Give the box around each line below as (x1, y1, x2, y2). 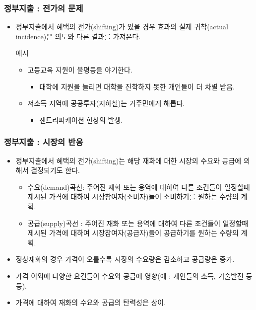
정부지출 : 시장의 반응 (4, 136, 83, 148)
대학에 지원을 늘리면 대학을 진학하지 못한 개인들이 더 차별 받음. (39, 81, 235, 91)
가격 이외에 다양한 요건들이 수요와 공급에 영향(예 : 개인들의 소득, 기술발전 (15, 270, 244, 281)
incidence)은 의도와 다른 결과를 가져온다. (15, 31, 141, 41)
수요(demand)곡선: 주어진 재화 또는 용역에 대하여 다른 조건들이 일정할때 (27, 181, 250, 192)
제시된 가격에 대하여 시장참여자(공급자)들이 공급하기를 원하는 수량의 (27, 228, 239, 238)
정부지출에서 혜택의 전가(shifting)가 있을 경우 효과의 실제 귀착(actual (15, 21, 228, 32)
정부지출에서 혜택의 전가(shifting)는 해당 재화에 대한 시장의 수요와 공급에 (15, 155, 242, 165)
